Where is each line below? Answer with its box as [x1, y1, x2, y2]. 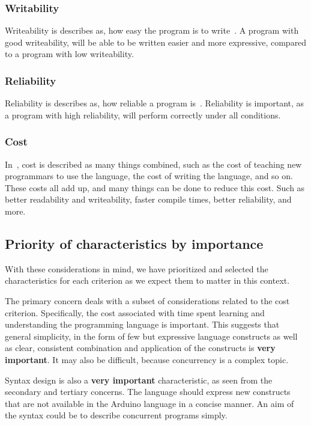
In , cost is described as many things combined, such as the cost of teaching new [5, 157, 302, 170]
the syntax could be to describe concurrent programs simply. [5, 409, 228, 421]
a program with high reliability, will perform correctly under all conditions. [5, 108, 281, 121]
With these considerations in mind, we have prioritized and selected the [5, 262, 268, 275]
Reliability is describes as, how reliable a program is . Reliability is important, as [5, 97, 304, 109]
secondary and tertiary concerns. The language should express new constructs [5, 385, 291, 398]
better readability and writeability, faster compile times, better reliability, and [5, 193, 292, 206]
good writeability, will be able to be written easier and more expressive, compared [5, 35, 307, 48]
